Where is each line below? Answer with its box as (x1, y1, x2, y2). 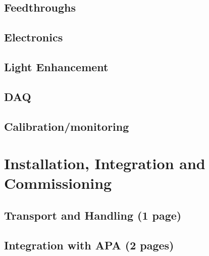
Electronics (4, 29, 63, 45)
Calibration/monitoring (4, 118, 129, 134)
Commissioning (4, 173, 112, 193)
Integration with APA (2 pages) (4, 237, 174, 252)
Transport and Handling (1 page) (4, 207, 182, 223)
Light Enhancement (4, 59, 109, 74)
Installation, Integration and (4, 153, 205, 174)
